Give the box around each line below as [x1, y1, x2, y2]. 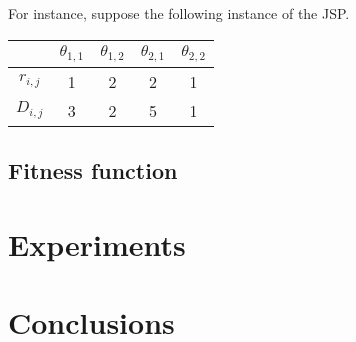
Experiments [8, 223, 186, 264]
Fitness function [8, 154, 178, 185]
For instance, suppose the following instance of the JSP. [8, 3, 350, 23]
